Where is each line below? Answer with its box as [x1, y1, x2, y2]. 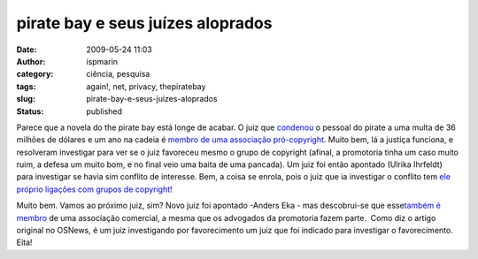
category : [16, 69, 54, 80]
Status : [16, 106, 44, 117]
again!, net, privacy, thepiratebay [86, 80, 206, 92]
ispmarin [86, 56, 119, 66]
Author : [16, 56, 46, 66]
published [86, 106, 123, 117]
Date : [16, 44, 37, 55]
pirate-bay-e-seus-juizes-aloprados [86, 94, 218, 104]
